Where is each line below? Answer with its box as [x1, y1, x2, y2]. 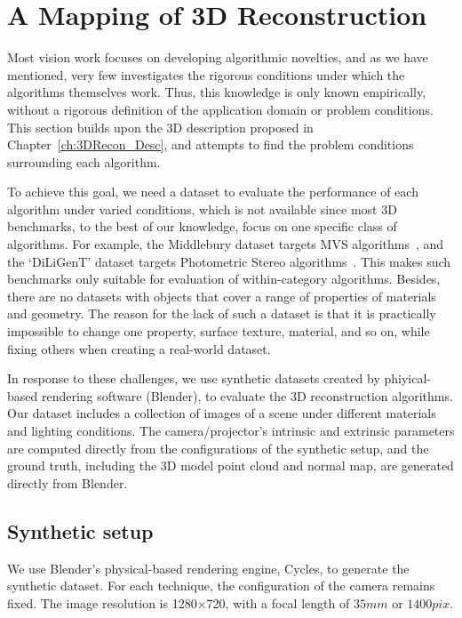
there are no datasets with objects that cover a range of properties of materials [7, 286, 436, 305]
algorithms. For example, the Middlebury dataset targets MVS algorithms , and [7, 235, 444, 253]
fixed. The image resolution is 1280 [7, 593, 197, 612]
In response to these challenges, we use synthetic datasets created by [7, 369, 380, 388]
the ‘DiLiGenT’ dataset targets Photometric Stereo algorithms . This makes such [7, 252, 451, 270]
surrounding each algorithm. [7, 152, 161, 171]
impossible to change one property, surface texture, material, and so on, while [7, 322, 430, 341]
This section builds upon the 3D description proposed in [7, 117, 314, 136]
